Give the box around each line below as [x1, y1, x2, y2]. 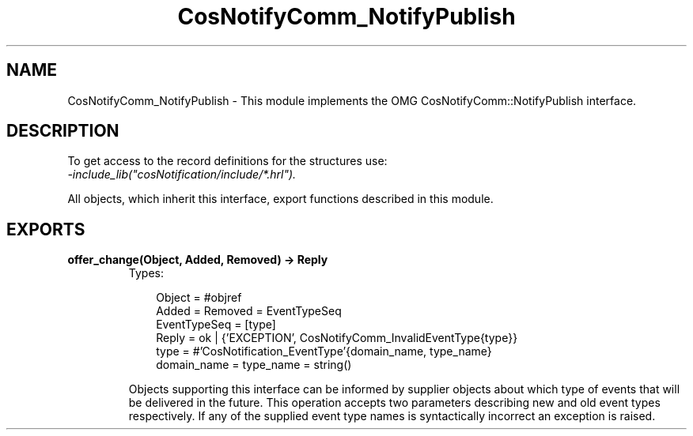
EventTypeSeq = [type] [156, 318, 276, 332]
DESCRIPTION [6, 121, 119, 141]
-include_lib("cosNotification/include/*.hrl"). [67, 167, 297, 182]
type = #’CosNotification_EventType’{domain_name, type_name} [156, 344, 492, 359]
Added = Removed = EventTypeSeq [156, 304, 342, 318]
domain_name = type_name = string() [156, 358, 352, 372]
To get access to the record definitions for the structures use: [67, 154, 388, 168]
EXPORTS [6, 219, 85, 239]
